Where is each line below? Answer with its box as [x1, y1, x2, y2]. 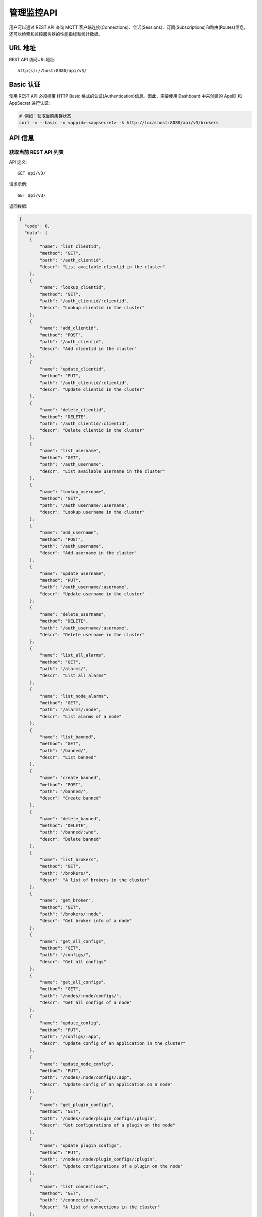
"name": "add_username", [39, 530, 99, 535]
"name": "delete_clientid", [39, 407, 107, 413]
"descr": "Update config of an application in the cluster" [39, 1041, 186, 1046]
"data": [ [24, 230, 48, 236]
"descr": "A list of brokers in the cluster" [39, 877, 150, 883]
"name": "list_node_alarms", [39, 693, 109, 699]
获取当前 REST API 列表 [9, 149, 64, 156]
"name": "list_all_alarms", [39, 652, 107, 658]
